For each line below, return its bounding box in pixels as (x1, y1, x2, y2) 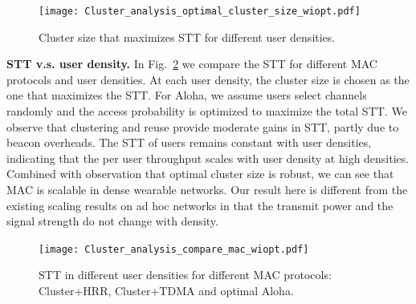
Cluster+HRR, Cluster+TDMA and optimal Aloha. (39, 282, 294, 299)
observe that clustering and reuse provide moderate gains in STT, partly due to (6, 118, 399, 135)
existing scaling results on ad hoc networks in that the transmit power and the (6, 197, 394, 213)
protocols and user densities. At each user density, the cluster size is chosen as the (6, 71, 410, 87)
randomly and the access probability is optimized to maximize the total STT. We (6, 103, 407, 120)
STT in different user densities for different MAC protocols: (39, 266, 332, 283)
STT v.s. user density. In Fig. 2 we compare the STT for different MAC (6, 55, 377, 72)
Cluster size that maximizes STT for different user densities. (39, 28, 336, 45)
